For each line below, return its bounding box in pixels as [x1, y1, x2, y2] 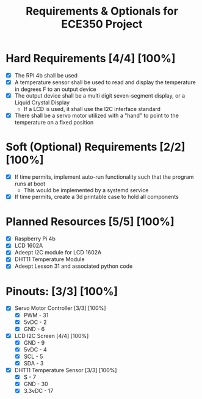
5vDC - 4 [23, 346, 47, 353]
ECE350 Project [61, 17, 143, 31]
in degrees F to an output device [14, 85, 96, 93]
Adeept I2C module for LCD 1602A [14, 249, 102, 256]
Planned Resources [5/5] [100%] [5, 215, 175, 229]
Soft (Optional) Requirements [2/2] [5, 140, 186, 154]
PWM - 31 [23, 311, 49, 318]
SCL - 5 [23, 353, 43, 360]
